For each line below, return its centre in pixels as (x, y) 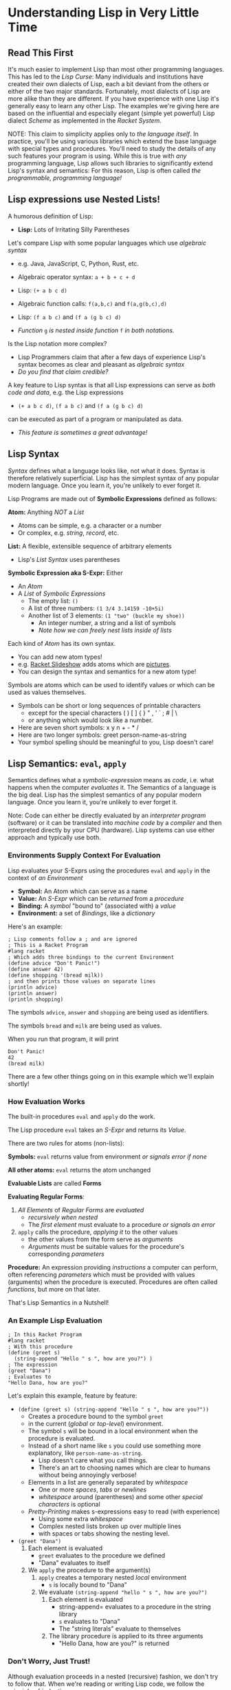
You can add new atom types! (60, 657)
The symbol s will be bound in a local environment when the (113, 1431)
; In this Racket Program (45, 1335)
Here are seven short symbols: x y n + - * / (78, 727)
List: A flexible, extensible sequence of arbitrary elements (90, 546)
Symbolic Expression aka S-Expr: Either (65, 573)
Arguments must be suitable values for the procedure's (106, 1247)
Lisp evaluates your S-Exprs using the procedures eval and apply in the (109, 871)
